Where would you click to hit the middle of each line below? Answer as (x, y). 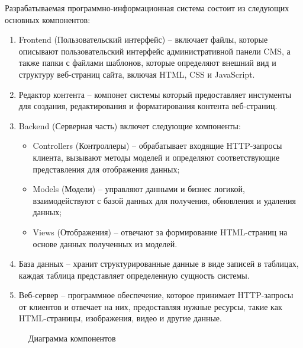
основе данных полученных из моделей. (105, 243)
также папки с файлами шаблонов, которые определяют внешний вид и (147, 63)
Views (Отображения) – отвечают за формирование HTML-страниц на (160, 232)
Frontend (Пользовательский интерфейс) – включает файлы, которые (143, 39)
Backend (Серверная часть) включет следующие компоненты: (130, 125)
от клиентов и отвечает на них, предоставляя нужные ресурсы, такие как (150, 306)
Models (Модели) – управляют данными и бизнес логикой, (139, 189)
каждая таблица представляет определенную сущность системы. (134, 275)
